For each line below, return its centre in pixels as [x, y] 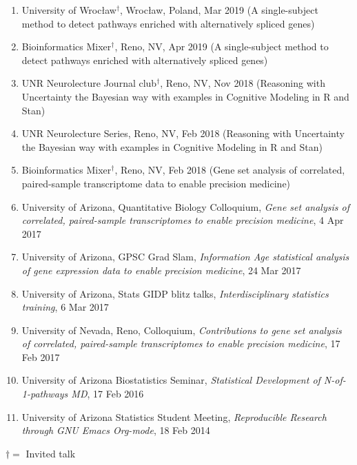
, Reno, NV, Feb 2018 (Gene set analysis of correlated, [230, 170]
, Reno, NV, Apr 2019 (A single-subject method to [222, 46]
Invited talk [51, 453]
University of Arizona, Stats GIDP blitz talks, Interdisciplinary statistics [175, 293]
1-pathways [45, 394]
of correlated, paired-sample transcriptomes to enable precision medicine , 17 [181, 343]
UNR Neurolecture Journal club [89, 83]
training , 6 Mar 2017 [65, 307]
